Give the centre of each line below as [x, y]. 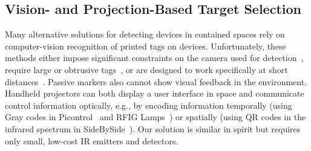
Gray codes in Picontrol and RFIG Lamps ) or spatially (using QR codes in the [155, 117]
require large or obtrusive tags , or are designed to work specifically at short [146, 69]
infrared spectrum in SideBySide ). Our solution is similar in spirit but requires [153, 128]
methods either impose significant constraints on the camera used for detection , [154, 58]
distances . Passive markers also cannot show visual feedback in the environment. [156, 81]
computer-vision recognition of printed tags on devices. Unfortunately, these [146, 46]
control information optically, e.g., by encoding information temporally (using [149, 105]
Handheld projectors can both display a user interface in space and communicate [155, 93]
